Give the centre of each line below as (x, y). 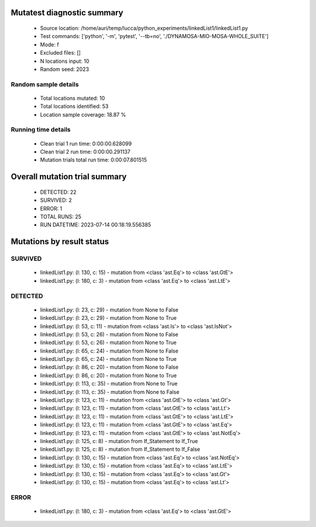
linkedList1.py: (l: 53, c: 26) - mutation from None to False (109, 334)
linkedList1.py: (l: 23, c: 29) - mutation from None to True (108, 318)
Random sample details (45, 84)
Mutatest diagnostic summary (67, 13)
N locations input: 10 (65, 61)
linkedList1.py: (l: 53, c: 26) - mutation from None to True (108, 343)
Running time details (41, 130)
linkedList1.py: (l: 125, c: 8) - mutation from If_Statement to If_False (120, 450)
